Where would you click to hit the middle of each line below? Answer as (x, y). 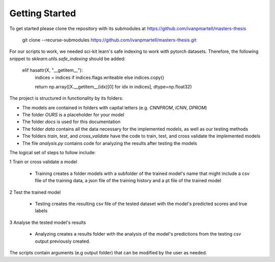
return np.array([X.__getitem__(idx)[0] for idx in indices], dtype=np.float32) (113, 86)
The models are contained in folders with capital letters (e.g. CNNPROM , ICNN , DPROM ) (115, 107)
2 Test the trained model (35, 192)
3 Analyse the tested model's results (48, 222)
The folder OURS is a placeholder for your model (73, 115)
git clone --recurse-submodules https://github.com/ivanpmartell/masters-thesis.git (109, 40)
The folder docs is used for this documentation (71, 122)
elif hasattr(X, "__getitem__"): (52, 70)
